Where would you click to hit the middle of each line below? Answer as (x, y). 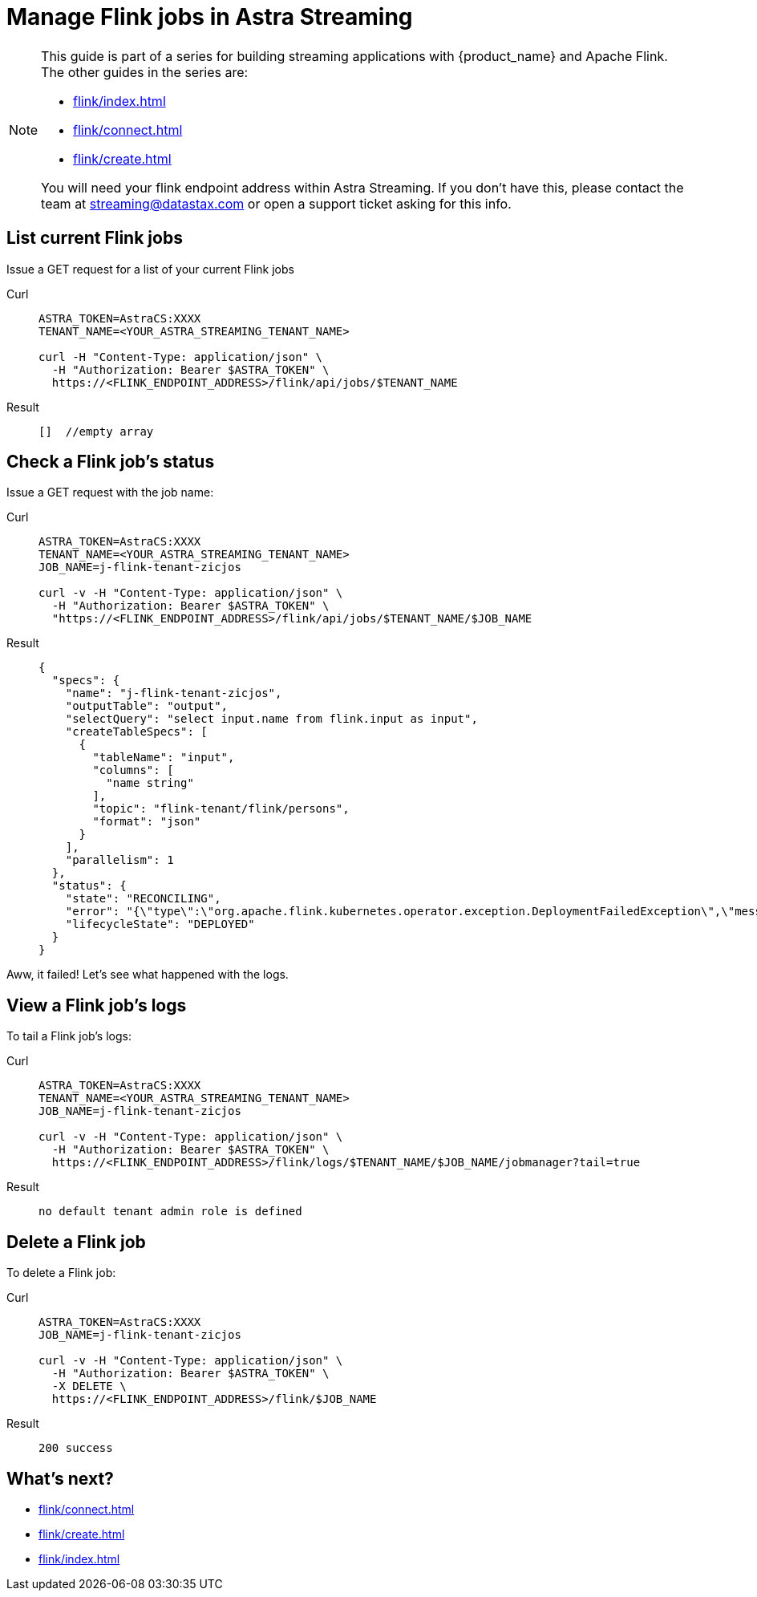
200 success (76, 1448)
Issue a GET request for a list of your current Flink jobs (150, 269)
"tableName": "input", (164, 758)
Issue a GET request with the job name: (110, 492)
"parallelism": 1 (119, 860)
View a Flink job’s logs (97, 1005)
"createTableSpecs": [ (136, 732)
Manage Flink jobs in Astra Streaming (210, 17)
